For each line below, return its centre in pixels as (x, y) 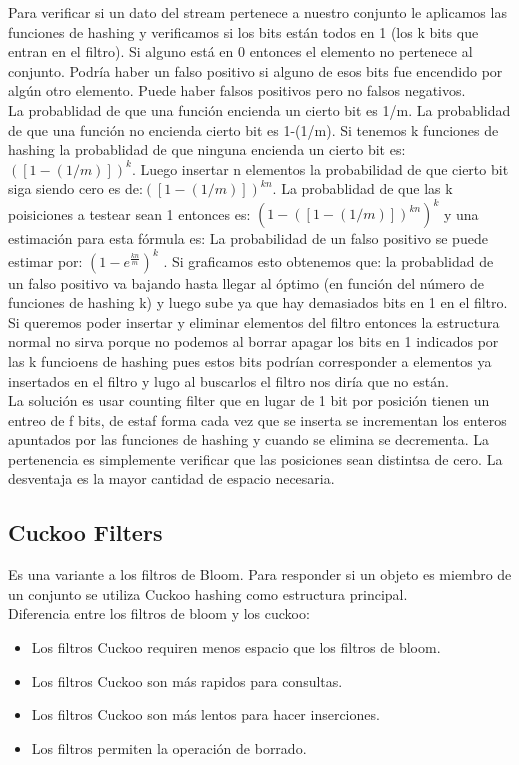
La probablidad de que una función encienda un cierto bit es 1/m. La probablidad (259, 109)
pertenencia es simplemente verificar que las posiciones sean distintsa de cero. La (255, 458)
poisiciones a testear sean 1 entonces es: (129, 213)
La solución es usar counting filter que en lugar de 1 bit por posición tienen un (249, 400)
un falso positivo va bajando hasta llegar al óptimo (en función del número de (246, 282)
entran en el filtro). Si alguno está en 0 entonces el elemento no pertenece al (240, 51)
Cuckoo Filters (85, 532)
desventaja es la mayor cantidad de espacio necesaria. (171, 478)
